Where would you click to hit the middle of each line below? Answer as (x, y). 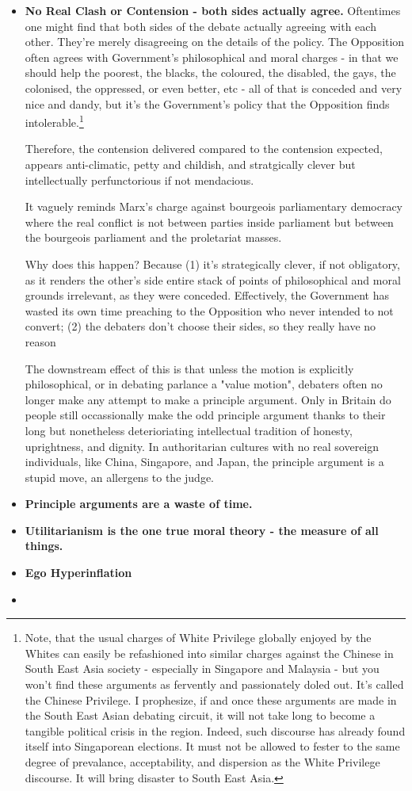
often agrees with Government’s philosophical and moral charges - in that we (212, 57)
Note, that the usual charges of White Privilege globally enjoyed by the (198, 638)
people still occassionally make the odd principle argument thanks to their (205, 415)
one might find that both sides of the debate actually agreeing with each (200, 26)
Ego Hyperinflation (78, 573)
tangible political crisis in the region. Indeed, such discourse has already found (215, 730)
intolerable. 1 (54, 121)
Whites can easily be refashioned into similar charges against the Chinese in (209, 653)
